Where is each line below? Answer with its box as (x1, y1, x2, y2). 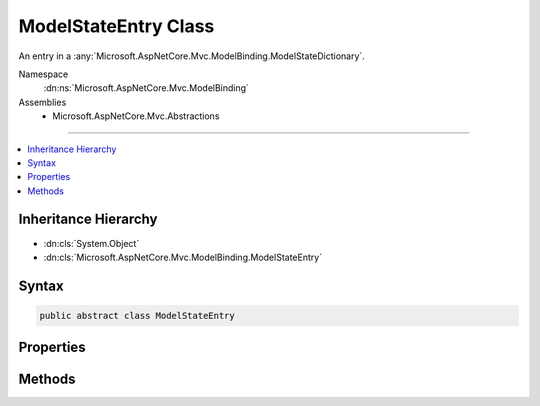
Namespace (18, 68, 69, 80)
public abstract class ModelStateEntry (39, 310, 235, 321)
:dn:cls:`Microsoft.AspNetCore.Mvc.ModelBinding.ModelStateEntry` (43, 251, 323, 263)
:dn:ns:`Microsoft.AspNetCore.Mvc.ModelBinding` (43, 82, 250, 94)
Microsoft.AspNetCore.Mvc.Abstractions (52, 110, 220, 122)
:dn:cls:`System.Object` (43, 237, 140, 249)
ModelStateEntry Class (18, 15, 215, 37)
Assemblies (18, 96, 67, 108)
